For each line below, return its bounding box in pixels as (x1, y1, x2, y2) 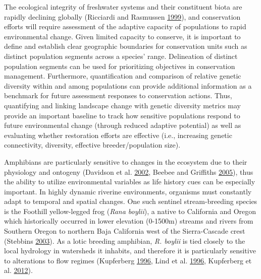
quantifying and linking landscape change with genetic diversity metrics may (4, 100, 241, 110)
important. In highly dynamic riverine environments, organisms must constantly (4, 186, 252, 196)
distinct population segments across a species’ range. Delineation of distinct (4, 50, 238, 61)
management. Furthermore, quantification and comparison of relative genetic (4, 71, 241, 81)
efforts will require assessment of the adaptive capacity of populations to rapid (4, 21, 246, 32)
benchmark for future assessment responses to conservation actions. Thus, (4, 90, 232, 101)
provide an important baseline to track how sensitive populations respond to (4, 110, 240, 120)
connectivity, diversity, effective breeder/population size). (4, 139, 181, 150)
